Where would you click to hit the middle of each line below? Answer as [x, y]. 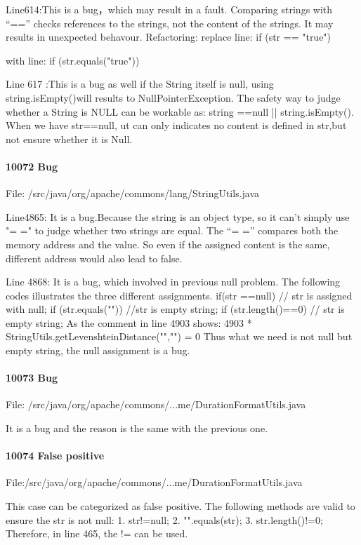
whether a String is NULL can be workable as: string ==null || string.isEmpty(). [180, 111]
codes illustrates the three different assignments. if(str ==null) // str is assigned [179, 295]
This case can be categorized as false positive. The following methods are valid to [180, 506]
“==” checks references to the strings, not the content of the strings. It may [170, 23]
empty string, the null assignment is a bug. [98, 350]
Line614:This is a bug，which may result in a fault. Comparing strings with [169, 9]
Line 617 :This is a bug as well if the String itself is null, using [140, 84]
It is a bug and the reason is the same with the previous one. [137, 428]
